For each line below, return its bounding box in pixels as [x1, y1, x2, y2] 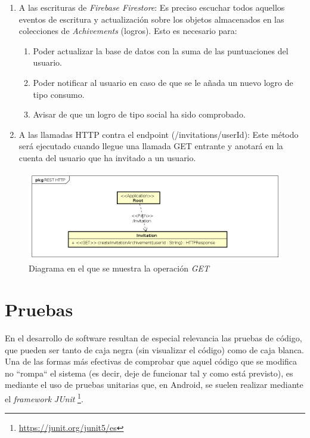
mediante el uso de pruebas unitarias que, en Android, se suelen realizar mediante [5, 378, 303, 391]
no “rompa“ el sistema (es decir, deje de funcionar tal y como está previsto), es [5, 366, 293, 379]
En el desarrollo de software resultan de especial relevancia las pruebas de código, [5, 331, 302, 344]
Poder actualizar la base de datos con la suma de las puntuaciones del [33, 44, 289, 57]
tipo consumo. [33, 88, 85, 100]
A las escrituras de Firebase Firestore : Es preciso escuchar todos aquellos [18, 1, 285, 13]
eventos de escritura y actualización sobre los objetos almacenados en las [18, 13, 284, 25]
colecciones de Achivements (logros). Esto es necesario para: [18, 24, 237, 37]
